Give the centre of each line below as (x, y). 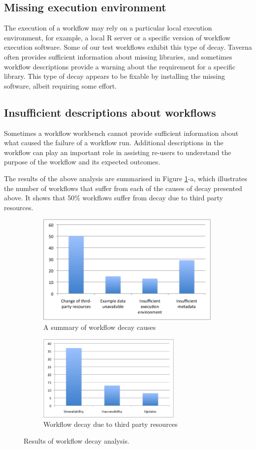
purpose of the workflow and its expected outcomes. (82, 162)
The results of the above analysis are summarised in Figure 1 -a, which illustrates (126, 178)
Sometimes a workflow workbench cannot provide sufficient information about (121, 133)
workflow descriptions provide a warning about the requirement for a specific (120, 66)
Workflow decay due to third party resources (111, 424)
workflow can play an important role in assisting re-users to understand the (118, 152)
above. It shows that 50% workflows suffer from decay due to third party (113, 198)
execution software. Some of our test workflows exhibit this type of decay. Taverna (128, 47)
